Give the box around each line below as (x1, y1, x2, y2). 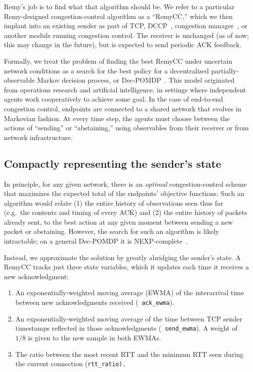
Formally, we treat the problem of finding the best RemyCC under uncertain (4, 55, 233, 66)
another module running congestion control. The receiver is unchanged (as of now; (4, 30, 249, 40)
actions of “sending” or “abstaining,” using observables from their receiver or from (4, 123, 249, 133)
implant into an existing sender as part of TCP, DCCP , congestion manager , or (4, 20, 248, 31)
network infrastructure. (4, 132, 73, 142)
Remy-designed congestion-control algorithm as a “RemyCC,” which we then (4, 11, 233, 21)
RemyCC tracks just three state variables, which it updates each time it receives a (4, 262, 249, 272)
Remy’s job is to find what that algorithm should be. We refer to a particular (4, 1, 235, 11)
